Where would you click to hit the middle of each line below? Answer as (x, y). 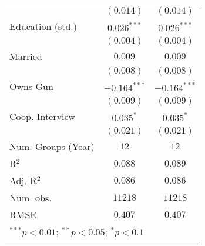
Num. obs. (31, 197)
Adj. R (23, 180)
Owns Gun (31, 86)
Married (26, 56)
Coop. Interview (43, 116)
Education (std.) (43, 26)
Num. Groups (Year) (52, 146)
